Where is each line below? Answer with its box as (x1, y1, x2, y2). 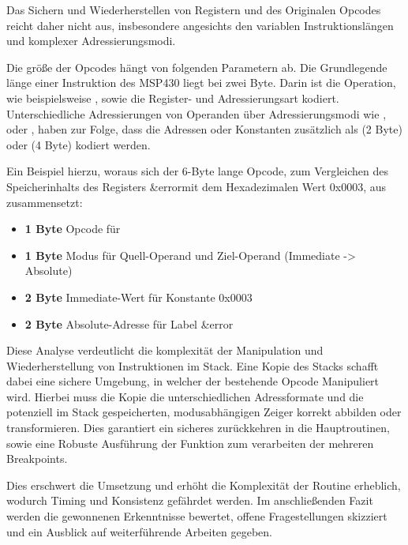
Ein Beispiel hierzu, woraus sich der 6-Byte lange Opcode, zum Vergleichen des (6, 163, 389, 179)
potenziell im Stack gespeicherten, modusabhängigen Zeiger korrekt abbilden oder (6, 404, 402, 420)
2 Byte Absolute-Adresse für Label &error (24, 315, 234, 332)
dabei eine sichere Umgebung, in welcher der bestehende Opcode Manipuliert (6, 373, 380, 389)
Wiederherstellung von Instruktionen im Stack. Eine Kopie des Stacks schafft (6, 357, 379, 374)
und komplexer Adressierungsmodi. (6, 32, 176, 49)
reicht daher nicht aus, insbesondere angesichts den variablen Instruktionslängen (6, 17, 394, 33)
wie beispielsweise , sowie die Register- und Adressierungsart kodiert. (6, 89, 339, 106)
